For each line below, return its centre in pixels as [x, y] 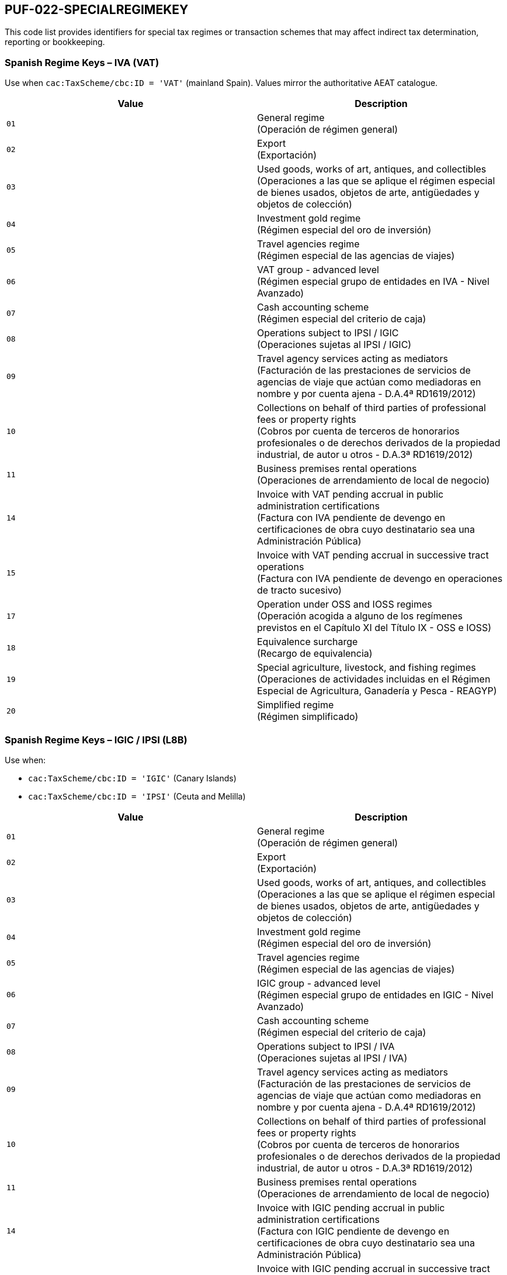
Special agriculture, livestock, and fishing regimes [367, 668]
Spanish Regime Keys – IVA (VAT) [82, 62]
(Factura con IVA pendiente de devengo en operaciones [380, 579]
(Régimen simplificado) [308, 717]
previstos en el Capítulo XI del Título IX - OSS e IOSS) [374, 628]
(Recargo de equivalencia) [315, 654]
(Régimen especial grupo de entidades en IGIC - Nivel [375, 995]
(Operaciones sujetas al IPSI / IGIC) [334, 345]
